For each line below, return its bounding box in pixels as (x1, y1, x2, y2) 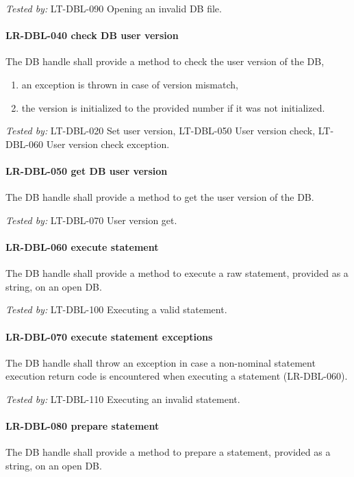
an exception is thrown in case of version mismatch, (21, 77, 238, 91)
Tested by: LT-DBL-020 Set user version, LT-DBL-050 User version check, (5, 123, 316, 138)
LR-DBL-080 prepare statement (5, 419, 160, 433)
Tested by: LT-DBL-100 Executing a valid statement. (5, 302, 227, 317)
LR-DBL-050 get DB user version (5, 163, 168, 178)
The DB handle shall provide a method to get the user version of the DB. (5, 190, 314, 204)
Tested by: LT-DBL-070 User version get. (5, 212, 177, 227)
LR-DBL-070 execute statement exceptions (5, 329, 213, 343)
